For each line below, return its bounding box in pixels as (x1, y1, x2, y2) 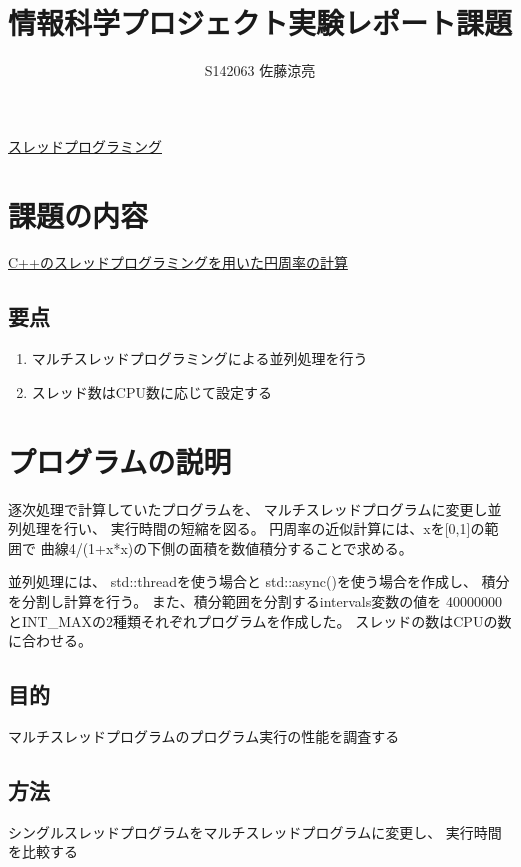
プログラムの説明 (8, 440, 232, 481)
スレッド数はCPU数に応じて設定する (31, 381, 272, 402)
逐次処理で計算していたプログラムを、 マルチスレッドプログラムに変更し (8, 498, 488, 519)
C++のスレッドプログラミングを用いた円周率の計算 (8, 252, 348, 273)
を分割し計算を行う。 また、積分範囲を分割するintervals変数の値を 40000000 (8, 590, 502, 611)
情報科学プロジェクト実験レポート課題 (8, 2, 513, 43)
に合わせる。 (8, 630, 92, 651)
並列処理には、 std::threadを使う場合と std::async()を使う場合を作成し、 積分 (8, 571, 510, 592)
